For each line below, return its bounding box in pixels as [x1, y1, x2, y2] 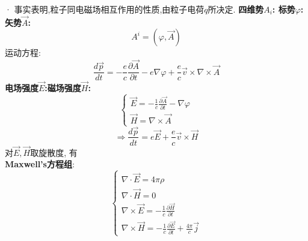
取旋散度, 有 [30, 146, 78, 158]
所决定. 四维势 [208, 3, 264, 15]
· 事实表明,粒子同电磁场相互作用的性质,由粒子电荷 [5, 3, 205, 15]
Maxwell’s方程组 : [5, 158, 75, 170]
